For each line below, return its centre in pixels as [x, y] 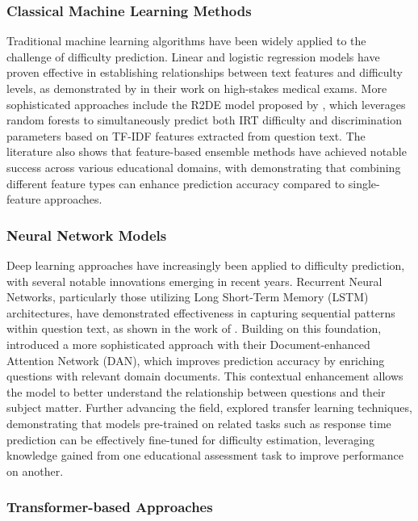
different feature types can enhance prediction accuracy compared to [176, 183]
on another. [35, 471]
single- [364, 183]
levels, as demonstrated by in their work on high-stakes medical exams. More [197, 88]
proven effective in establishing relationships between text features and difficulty [205, 72]
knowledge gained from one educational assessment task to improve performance [205, 455]
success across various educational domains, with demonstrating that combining [204, 167]
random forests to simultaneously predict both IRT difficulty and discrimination [204, 120]
